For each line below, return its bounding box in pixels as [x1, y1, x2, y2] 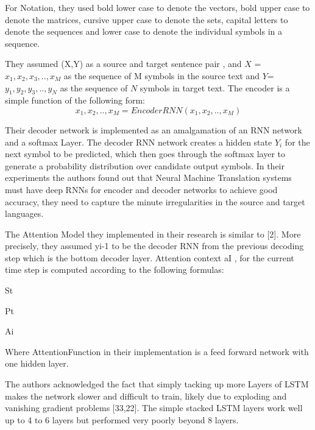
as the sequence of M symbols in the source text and [63, 69, 260, 82]
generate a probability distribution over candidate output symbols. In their [5, 159, 285, 172]
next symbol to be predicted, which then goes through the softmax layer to [5, 147, 286, 160]
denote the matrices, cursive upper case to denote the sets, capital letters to [5, 13, 288, 26]
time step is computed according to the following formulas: [5, 263, 224, 276]
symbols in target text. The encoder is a [140, 81, 290, 94]
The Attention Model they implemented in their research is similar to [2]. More [5, 227, 301, 240]
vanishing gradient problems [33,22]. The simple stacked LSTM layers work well [5, 401, 303, 414]
